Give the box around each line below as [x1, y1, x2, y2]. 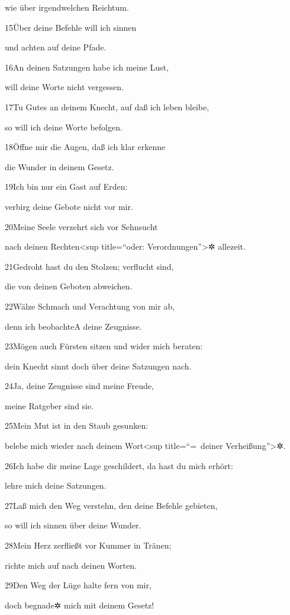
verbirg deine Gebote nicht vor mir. [5, 200, 133, 212]
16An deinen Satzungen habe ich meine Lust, [5, 60, 169, 73]
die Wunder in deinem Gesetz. [5, 160, 114, 173]
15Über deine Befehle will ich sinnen [5, 21, 137, 33]
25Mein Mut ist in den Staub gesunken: [5, 419, 149, 432]
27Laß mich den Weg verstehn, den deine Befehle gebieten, [5, 499, 218, 511]
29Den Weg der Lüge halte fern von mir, [5, 579, 152, 591]
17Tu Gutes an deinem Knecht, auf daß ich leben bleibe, [5, 100, 210, 113]
